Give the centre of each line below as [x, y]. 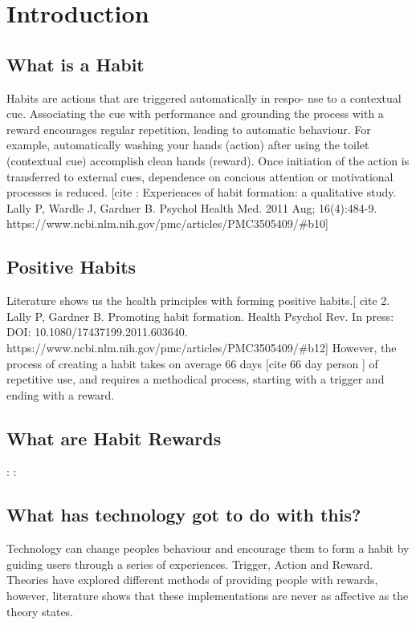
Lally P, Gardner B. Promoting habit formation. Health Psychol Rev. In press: [200, 316]
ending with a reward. [61, 394]
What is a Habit [75, 64]
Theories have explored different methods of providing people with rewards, [192, 580]
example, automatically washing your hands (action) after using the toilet [188, 145]
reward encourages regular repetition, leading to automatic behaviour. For [189, 129]
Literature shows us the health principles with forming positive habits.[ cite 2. [198, 300]
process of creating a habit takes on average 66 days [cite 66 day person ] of [192, 363]
